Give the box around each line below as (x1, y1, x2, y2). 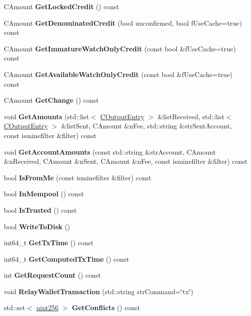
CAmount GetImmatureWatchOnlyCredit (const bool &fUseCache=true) (4, 43, 236, 53)
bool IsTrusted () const (4, 205, 77, 215)
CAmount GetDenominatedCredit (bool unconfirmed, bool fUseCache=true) (4, 17, 242, 28)
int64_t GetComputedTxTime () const (4, 253, 129, 264)
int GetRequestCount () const (4, 270, 101, 280)
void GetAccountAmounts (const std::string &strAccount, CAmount (4, 146, 216, 157)
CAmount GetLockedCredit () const (4, 1, 119, 11)
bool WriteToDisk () (4, 221, 70, 231)
